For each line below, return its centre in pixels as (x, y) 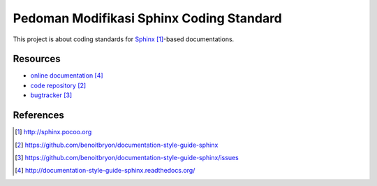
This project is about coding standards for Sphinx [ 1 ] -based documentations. (124, 39)
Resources (37, 59)
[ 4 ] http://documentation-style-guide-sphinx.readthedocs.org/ (105, 171)
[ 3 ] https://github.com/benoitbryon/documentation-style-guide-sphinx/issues (127, 157)
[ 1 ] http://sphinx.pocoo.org (53, 132)
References (38, 115)
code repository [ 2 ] (58, 85)
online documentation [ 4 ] (67, 76)
